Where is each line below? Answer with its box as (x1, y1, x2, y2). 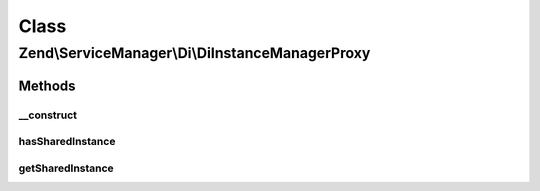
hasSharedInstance (18, 135, 116, 149)
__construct (18, 108, 78, 122)
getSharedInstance (18, 161, 114, 175)
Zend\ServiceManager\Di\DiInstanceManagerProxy (18, 44, 371, 62)
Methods (18, 77, 76, 94)
